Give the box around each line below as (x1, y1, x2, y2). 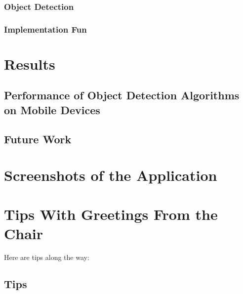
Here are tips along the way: (4, 252, 89, 262)
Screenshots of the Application (4, 165, 217, 185)
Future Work (4, 131, 72, 146)
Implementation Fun (4, 23, 87, 35)
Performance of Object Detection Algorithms (4, 87, 240, 103)
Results (4, 53, 55, 74)
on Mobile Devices (4, 102, 100, 117)
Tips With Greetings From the (4, 204, 218, 224)
